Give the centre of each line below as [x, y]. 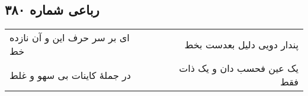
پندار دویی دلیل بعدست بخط [241, 44]
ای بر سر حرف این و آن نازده [70, 38]
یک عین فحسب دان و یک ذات [239, 68]
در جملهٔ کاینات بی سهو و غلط [70, 75]
